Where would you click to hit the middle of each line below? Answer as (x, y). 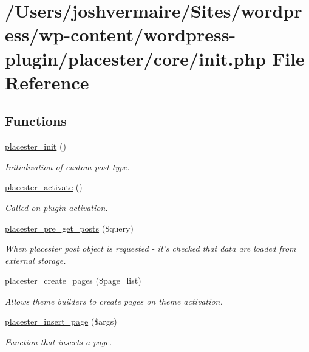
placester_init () (36, 146)
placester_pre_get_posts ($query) (69, 228)
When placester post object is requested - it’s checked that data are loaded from (151, 248)
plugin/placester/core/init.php (136, 58)
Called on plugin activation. (56, 207)
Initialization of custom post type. (67, 166)
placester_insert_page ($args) (61, 321)
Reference (47, 82)
